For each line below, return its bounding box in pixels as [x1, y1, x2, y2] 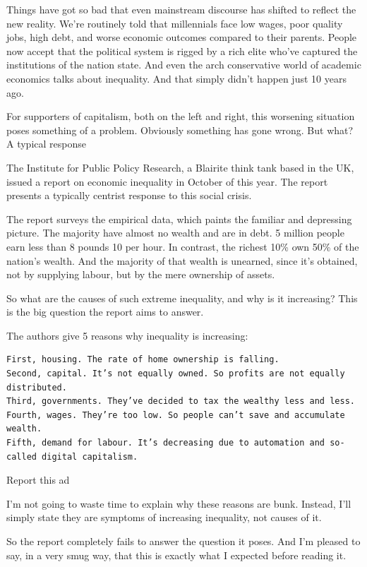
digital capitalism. [42, 451, 138, 462]
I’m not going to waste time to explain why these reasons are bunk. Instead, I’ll [6, 496, 351, 511]
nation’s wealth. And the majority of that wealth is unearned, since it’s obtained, [6, 253, 358, 268]
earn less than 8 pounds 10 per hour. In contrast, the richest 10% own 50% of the [6, 239, 359, 253]
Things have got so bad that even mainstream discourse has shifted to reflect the [6, 2, 356, 16]
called [6, 451, 37, 462]
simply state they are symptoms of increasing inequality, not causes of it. [6, 510, 322, 525]
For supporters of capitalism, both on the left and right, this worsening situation [6, 109, 355, 124]
